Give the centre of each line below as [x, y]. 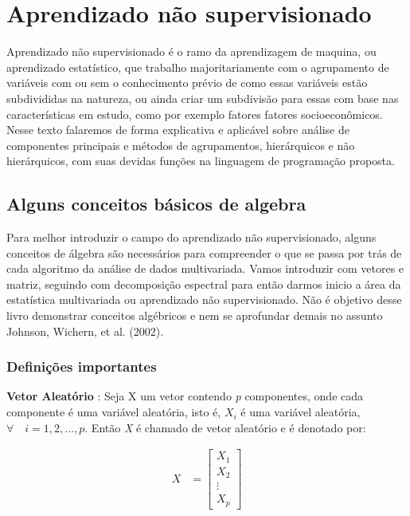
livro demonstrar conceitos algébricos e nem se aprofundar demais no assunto [195, 315]
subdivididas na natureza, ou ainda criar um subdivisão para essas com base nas [203, 98]
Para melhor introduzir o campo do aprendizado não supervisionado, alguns [191, 237]
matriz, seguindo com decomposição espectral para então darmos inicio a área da [204, 284]
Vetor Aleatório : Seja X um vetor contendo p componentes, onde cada [185, 396]
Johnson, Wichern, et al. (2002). [85, 331]
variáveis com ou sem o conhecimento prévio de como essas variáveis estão [187, 83]
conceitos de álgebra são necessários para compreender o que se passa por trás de [204, 252]
